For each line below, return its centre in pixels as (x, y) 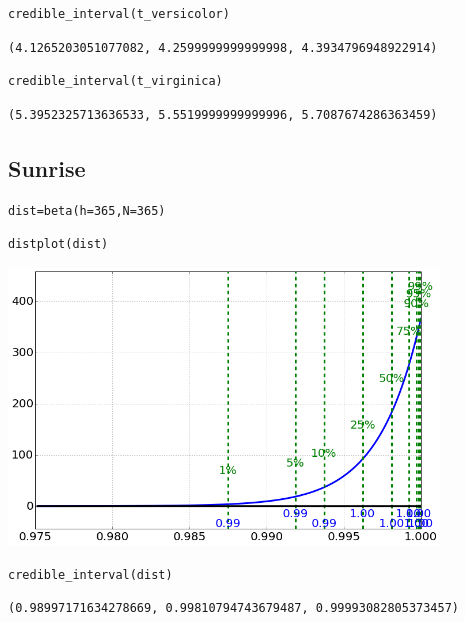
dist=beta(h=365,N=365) (87, 210)
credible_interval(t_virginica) (115, 81)
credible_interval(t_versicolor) (119, 14)
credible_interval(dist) (90, 574)
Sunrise (47, 167)
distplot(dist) (58, 244)
